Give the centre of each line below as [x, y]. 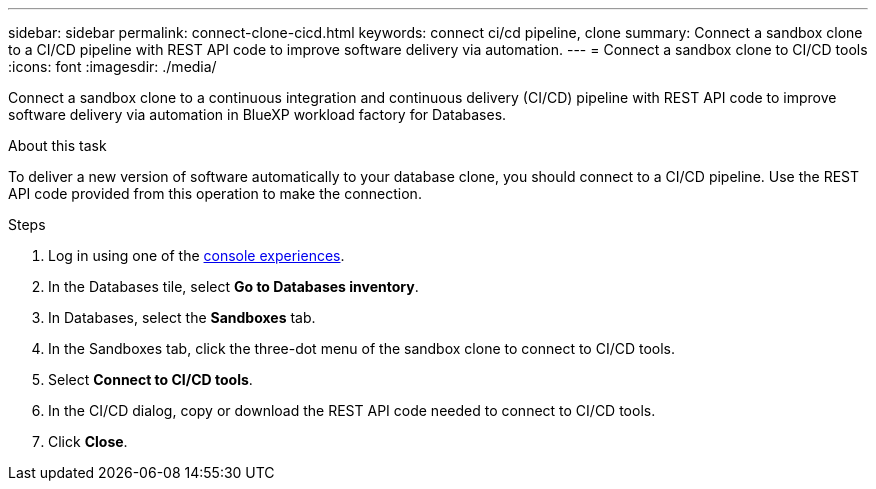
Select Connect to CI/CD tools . [150, 379]
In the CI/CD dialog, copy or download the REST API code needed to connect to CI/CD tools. [352, 410]
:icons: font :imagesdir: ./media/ [112, 66]
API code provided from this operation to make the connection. [215, 193]
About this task [57, 145]
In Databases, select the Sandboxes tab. [182, 317]
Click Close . [88, 441]
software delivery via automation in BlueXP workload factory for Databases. [257, 114]
